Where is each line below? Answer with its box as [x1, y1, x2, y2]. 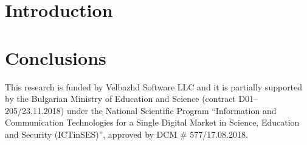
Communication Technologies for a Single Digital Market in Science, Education [5, 116, 300, 129]
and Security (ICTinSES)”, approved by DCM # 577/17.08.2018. [5, 127, 248, 140]
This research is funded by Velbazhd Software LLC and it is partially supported [5, 80, 303, 93]
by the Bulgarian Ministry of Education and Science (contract [5, 92, 236, 105]
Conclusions [5, 45, 106, 70]
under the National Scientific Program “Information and [66, 104, 277, 116]
